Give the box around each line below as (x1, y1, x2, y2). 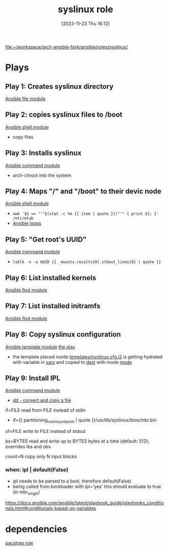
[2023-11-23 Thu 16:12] (61, 20, 110, 27)
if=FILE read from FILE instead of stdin (5, 407, 86, 414)
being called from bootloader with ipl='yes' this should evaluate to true (12, 483, 161, 489)
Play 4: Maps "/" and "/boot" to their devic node (5, 187, 161, 195)
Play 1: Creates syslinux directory (5, 82, 114, 90)
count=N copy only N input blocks (5, 453, 77, 460)
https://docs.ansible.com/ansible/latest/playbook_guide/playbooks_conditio (5, 500, 164, 506)
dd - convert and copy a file (12, 397, 71, 403)
